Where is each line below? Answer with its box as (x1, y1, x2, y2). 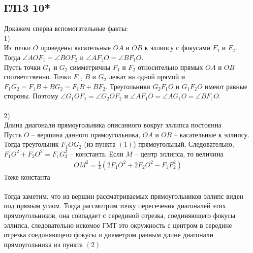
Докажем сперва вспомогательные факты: (4, 23, 128, 33)
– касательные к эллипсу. (174, 129, 250, 139)
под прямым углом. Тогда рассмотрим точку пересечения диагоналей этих (4, 200, 226, 211)
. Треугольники (105, 81, 151, 91)
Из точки (4, 42, 31, 53)
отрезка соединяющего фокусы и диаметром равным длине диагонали (4, 229, 214, 240)
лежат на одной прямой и (109, 71, 185, 82)
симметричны (69, 62, 111, 72)
